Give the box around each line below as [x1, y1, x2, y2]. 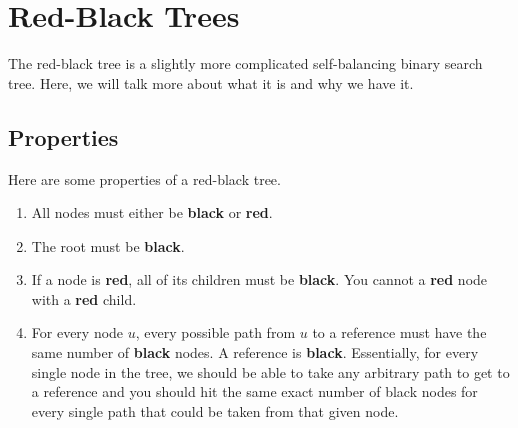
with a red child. [31, 288, 137, 309]
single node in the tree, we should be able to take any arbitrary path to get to [31, 361, 510, 382]
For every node [31, 322, 124, 343]
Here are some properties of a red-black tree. [8, 168, 281, 189]
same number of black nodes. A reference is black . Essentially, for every [31, 342, 479, 363]
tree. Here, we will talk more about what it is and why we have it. [8, 72, 414, 93]
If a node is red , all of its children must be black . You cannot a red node [31, 269, 488, 290]
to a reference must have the [312, 322, 487, 343]
